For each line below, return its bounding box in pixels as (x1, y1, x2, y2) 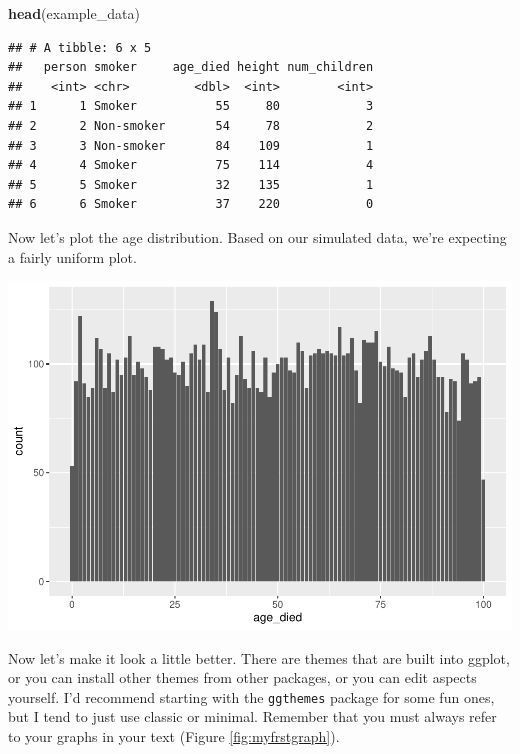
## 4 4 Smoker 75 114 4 (8, 158, 374, 173)
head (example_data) (8, 3, 140, 23)
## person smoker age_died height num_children (8, 60, 374, 75)
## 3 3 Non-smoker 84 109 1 (8, 138, 374, 153)
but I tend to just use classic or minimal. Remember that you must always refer (8, 706, 497, 727)
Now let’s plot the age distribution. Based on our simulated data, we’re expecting (8, 226, 507, 247)
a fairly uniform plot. (8, 246, 137, 267)
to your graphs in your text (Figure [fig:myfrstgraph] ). (8, 726, 340, 747)
